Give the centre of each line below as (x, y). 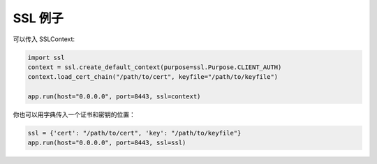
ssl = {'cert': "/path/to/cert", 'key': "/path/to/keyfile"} (134, 133)
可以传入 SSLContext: (44, 39)
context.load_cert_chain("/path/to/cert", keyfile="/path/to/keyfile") (153, 77)
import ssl (46, 57)
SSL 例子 (38, 18)
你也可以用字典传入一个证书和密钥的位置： (74, 114)
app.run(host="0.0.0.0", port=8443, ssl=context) (114, 97)
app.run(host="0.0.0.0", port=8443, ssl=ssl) (107, 143)
